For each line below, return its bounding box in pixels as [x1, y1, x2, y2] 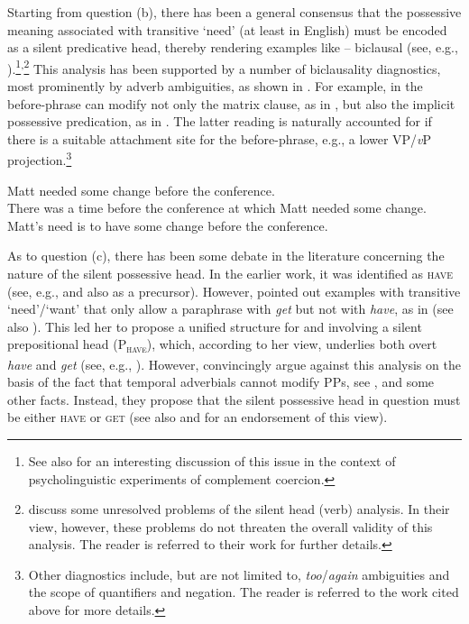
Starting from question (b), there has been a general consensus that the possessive [7, 3, 462, 21]
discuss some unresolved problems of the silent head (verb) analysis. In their [28, 500, 450, 518]
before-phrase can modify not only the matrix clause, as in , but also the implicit [7, 94, 455, 113]
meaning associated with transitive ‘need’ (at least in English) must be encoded [7, 20, 447, 39]
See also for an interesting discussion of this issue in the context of [28, 451, 396, 470]
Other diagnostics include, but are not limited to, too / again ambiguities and [28, 564, 450, 583]
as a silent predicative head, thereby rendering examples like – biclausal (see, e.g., [7, 38, 458, 57]
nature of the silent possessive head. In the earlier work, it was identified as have [7, 264, 453, 283]
